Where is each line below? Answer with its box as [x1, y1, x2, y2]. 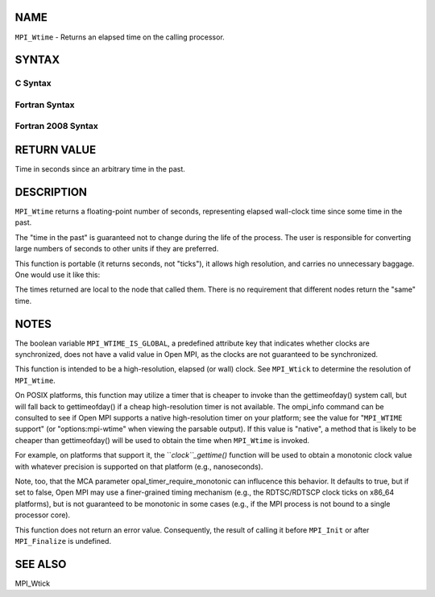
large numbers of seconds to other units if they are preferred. [14, 244, 219, 254]
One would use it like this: [14, 270, 101, 280]
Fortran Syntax [14, 99, 75, 110]
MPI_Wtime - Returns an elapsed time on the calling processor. [14, 32, 225, 42]
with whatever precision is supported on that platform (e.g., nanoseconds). [14, 462, 263, 471]
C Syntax [14, 77, 52, 89]
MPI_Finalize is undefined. [14, 536, 112, 545]
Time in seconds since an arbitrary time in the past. [14, 164, 185, 174]
